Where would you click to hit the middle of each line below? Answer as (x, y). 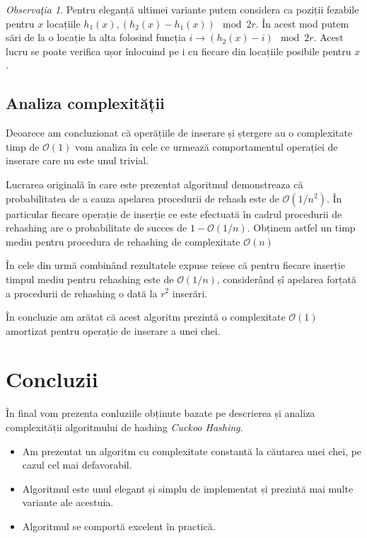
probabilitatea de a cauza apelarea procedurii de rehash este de (142, 198)
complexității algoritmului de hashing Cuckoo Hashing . (124, 427)
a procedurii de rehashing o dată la (82, 293)
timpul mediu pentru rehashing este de (90, 279)
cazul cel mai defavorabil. (77, 465)
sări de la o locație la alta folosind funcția (96, 37)
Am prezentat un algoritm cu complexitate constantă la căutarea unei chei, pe (192, 451)
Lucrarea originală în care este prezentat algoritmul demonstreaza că (155, 184)
